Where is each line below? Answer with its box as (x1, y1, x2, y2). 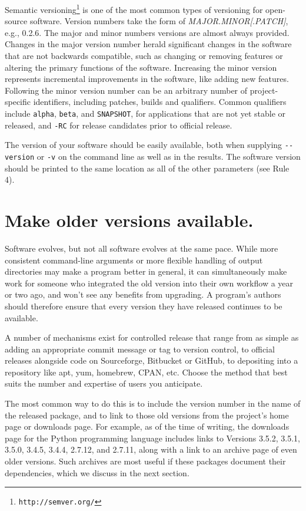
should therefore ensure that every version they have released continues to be (5, 299, 282, 312)
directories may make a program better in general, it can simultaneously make (5, 265, 287, 278)
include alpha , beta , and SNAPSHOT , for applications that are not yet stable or (5, 107, 286, 119)
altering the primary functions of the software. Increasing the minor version (5, 61, 277, 73)
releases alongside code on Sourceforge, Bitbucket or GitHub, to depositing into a (5, 354, 298, 367)
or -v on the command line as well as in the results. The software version (36, 150, 301, 162)
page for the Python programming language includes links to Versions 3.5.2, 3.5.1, (5, 431, 300, 444)
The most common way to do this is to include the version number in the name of (5, 397, 301, 410)
